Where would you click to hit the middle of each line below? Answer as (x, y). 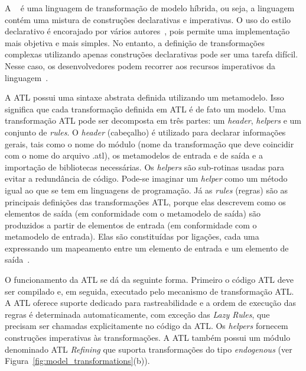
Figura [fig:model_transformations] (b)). (77, 361)
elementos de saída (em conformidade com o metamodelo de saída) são (133, 213)
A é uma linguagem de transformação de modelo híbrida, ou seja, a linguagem (150, 8)
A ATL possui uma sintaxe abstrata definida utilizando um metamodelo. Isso (144, 97)
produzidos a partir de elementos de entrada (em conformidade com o (131, 225)
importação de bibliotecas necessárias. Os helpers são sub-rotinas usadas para (145, 167)
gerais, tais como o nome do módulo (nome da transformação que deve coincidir (149, 143)
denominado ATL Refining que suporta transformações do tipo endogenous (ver (149, 349)
